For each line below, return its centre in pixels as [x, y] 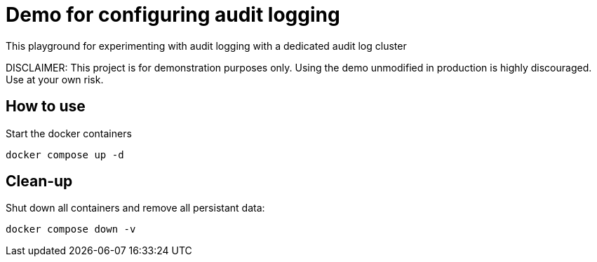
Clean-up [39, 181]
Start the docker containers [69, 133]
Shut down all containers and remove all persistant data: [135, 208]
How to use [46, 106]
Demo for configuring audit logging [173, 15]
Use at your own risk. [55, 79]
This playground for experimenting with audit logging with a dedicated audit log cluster [206, 46]
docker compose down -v [71, 229]
